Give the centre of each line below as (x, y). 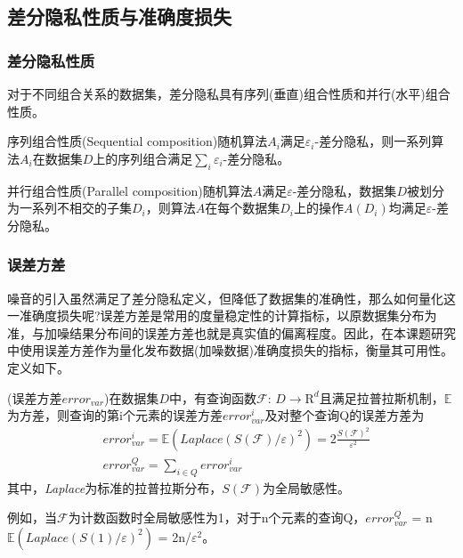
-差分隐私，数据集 (345, 190)
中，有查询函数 (212, 397)
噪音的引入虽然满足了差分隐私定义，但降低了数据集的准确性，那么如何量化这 (231, 298)
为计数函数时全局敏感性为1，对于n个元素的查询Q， (217, 518)
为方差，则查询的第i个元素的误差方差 (115, 415)
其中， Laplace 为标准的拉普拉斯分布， (115, 487)
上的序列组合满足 (143, 158)
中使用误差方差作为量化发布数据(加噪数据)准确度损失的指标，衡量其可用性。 (230, 350)
